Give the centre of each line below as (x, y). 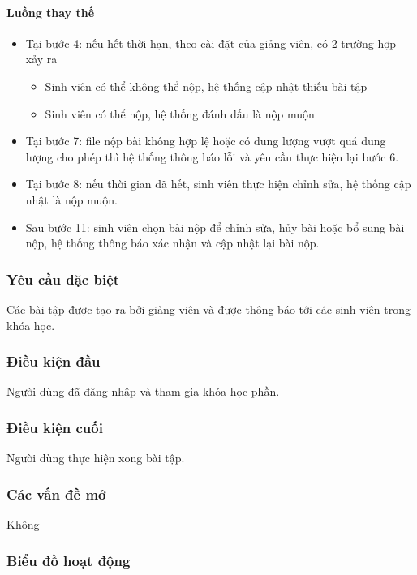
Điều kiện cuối (55, 427)
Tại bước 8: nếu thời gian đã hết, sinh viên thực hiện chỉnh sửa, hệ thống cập (218, 184)
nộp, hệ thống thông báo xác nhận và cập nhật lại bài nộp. (172, 243)
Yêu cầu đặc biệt (63, 279)
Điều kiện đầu (54, 361)
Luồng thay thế (51, 12)
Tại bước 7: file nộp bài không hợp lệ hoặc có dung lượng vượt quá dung (206, 141)
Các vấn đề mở (56, 493)
